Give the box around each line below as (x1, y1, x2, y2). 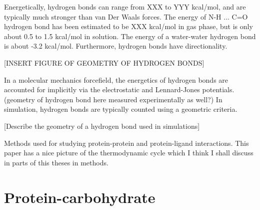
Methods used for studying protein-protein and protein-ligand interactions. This (4, 137, 249, 148)
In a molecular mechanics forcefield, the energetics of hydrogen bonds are (4, 74, 228, 85)
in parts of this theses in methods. (4, 157, 108, 167)
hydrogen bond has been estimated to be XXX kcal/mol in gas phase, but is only (4, 21, 253, 32)
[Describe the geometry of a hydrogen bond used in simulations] (4, 120, 200, 131)
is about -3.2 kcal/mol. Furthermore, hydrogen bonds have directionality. (4, 41, 227, 51)
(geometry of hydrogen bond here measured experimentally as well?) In (4, 94, 222, 104)
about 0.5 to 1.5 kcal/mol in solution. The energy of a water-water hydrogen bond (4, 31, 256, 41)
